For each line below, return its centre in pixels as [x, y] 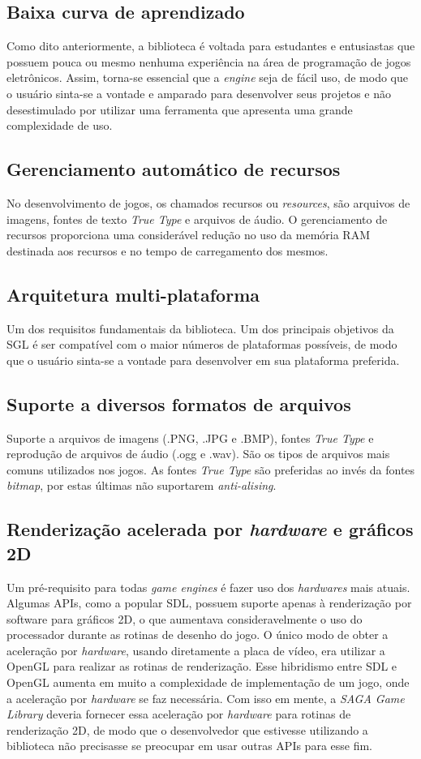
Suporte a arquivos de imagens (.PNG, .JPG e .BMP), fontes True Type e [190, 437]
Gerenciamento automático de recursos [174, 169]
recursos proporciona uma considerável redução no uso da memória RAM [188, 235]
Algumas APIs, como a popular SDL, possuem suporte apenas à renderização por [209, 603]
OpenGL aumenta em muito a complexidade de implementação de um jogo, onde [208, 682]
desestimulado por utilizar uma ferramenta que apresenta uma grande [180, 109]
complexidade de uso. [60, 125]
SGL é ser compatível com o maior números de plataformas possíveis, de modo [202, 344]
